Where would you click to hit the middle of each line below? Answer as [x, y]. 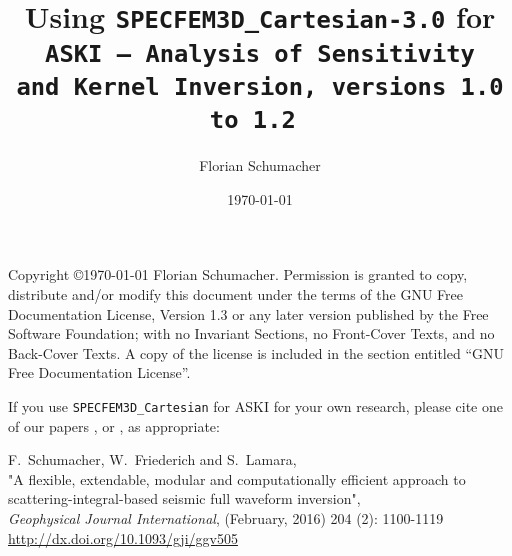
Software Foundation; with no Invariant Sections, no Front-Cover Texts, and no [251, 333]
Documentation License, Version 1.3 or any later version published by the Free [248, 313]
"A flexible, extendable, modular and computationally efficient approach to [237, 478]
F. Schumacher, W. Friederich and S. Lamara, [152, 459]
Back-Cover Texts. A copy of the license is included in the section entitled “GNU [256, 352]
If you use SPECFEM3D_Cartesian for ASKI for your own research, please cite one [255, 405]
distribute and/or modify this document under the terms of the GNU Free [235, 293]
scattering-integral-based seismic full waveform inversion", [184, 498]
